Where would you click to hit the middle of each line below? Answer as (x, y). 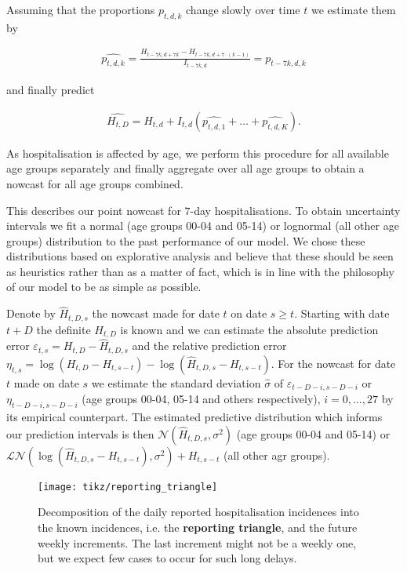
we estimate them (353, 9)
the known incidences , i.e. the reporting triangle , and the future (198, 527)
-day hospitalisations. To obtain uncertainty (295, 210)
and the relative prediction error (209, 346)
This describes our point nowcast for (94, 210)
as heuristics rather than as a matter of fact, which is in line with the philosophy (200, 271)
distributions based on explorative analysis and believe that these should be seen (200, 256)
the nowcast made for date (156, 313)
